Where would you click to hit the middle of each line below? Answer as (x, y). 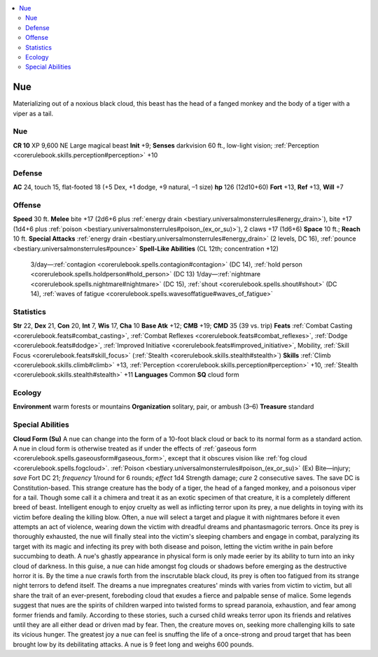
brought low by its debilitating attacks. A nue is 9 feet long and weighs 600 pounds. (133, 644)
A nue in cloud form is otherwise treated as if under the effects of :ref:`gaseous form (135, 448)
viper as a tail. (33, 113)
